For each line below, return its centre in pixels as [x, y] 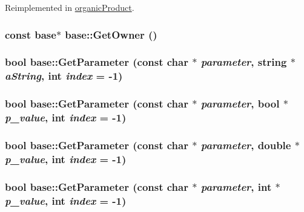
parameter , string [244, 62]
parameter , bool [240, 104]
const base [31, 34]
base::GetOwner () [111, 34]
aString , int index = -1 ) [64, 76]
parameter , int [236, 186]
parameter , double [246, 145]
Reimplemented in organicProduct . [70, 7]
